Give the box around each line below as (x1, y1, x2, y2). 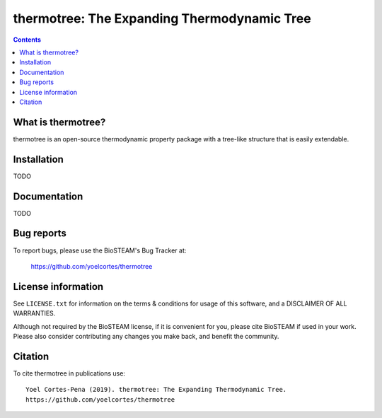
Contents (13, 35, 42, 44)
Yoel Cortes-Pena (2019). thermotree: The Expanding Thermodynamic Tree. (25, 385, 287, 394)
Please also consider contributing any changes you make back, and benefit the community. (13, 332, 279, 340)
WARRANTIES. (13, 309, 56, 318)
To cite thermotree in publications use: (13, 368, 125, 378)
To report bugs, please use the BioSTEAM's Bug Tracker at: (13, 246, 187, 255)
